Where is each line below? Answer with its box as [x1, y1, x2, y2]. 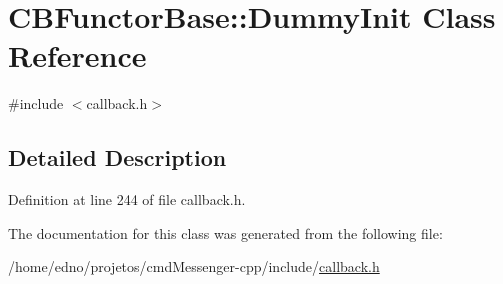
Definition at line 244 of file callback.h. [8, 189, 246, 210]
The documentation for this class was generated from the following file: [8, 222, 443, 243]
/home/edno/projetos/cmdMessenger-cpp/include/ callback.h [8, 256, 380, 277]
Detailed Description [8, 142, 227, 173]
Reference [8, 35, 147, 76]
